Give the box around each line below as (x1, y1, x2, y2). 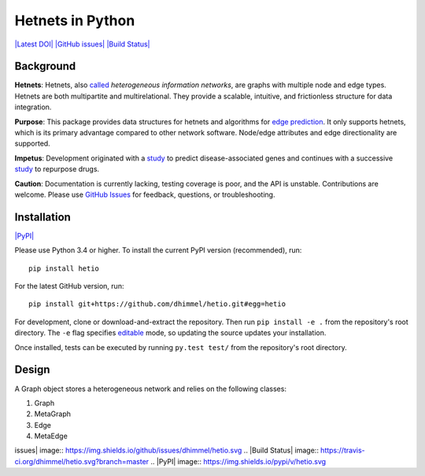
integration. (14, 102, 52, 112)
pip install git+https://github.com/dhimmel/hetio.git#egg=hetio (28, 300, 286, 308)
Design (14, 363, 50, 377)
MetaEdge (34, 431, 68, 441)
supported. (14, 138, 50, 149)
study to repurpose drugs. (14, 164, 100, 174)
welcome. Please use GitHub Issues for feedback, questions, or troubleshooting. (14, 190, 275, 199)
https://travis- (320, 445, 365, 456)
